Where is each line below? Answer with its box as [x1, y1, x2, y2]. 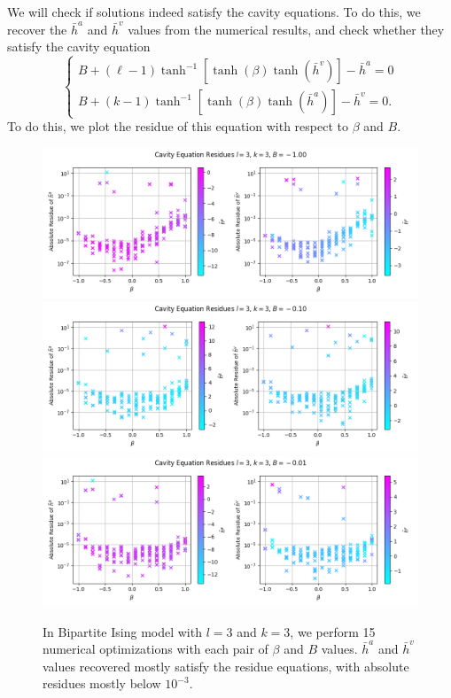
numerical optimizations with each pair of [43, 640, 268, 658]
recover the [7, 19, 67, 38]
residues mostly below [43, 674, 161, 693]
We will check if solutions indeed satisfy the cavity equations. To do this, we [7, 3, 421, 20]
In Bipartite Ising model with [43, 622, 202, 640]
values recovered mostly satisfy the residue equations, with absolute [43, 656, 409, 675]
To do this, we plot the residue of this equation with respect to [7, 117, 348, 136]
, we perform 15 [290, 622, 376, 640]
